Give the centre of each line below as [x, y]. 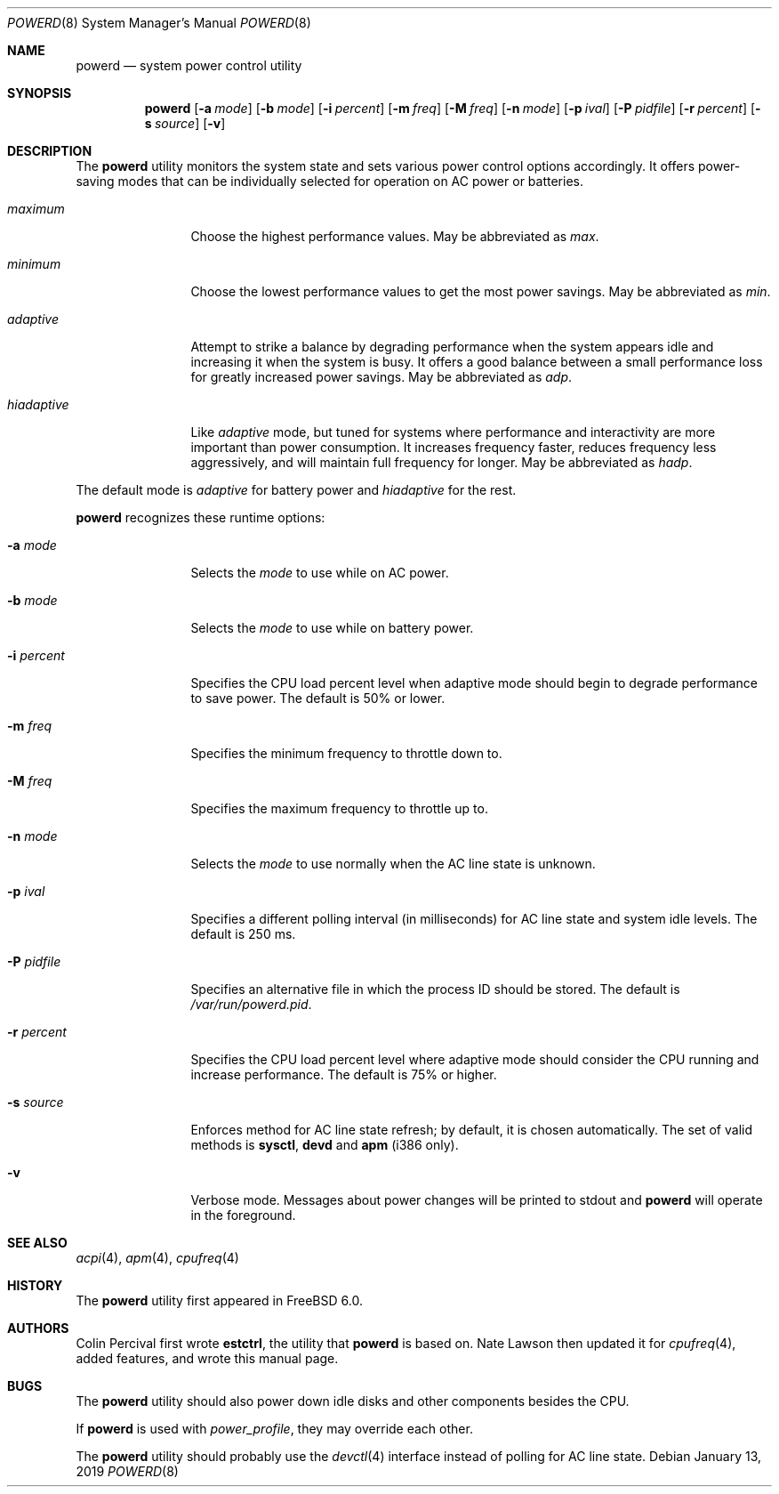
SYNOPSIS [40, 93]
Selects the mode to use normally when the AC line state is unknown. [393, 864]
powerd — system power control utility [189, 65]
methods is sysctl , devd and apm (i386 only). [325, 1145]
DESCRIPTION [50, 151]
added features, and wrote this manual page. [207, 1358]
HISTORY [35, 1285]
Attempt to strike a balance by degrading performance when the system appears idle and [452, 347]
